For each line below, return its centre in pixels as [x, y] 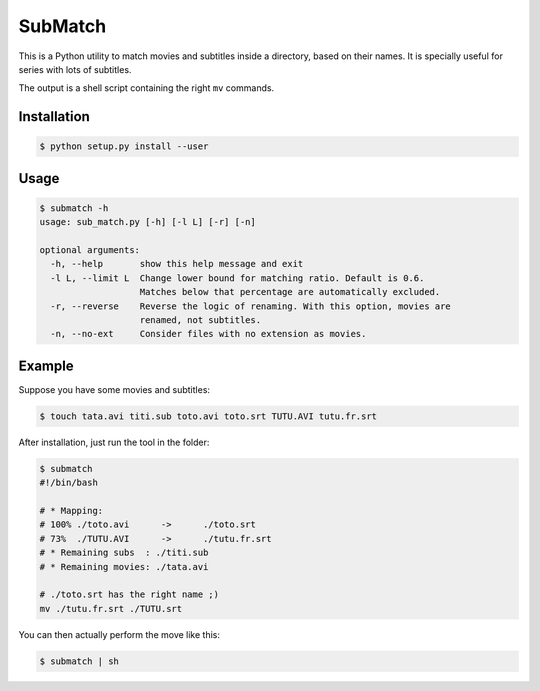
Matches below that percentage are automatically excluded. [290, 292]
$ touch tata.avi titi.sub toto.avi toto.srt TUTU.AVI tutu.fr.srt [208, 416]
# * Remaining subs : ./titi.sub [124, 553]
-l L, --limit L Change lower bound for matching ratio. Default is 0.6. [237, 278]
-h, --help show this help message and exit [177, 264]
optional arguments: [89, 250]
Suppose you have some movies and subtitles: [114, 389]
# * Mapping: [71, 511]
